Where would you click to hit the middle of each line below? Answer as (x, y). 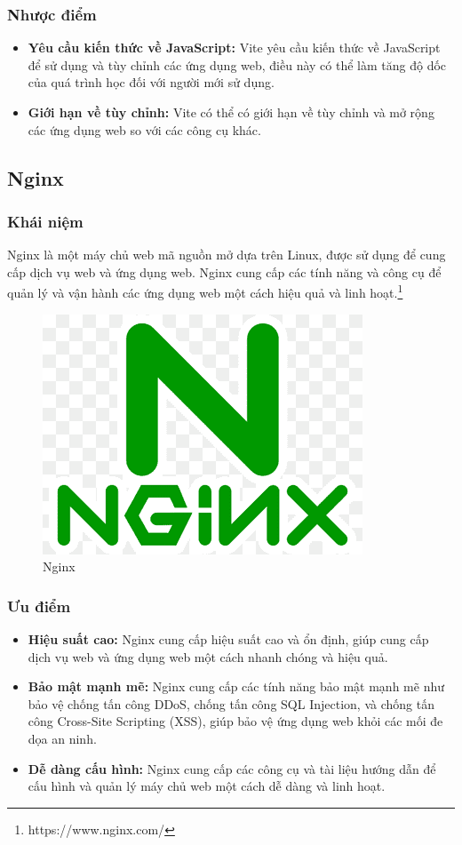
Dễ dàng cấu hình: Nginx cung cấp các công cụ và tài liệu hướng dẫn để (232, 768)
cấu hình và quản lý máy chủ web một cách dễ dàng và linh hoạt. (207, 786)
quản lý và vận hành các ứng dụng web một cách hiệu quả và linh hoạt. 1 (205, 291)
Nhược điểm (52, 14)
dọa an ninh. (62, 738)
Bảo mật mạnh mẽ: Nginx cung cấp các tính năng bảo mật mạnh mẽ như (236, 686)
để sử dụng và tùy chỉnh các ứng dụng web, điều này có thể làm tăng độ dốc (237, 64)
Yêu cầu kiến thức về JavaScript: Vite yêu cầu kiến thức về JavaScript (234, 48)
